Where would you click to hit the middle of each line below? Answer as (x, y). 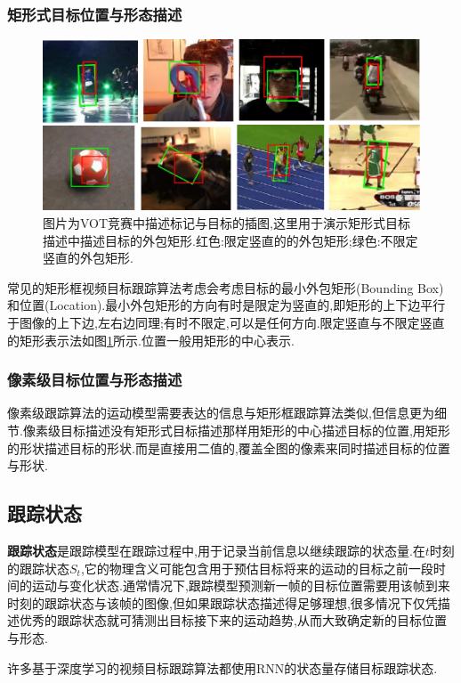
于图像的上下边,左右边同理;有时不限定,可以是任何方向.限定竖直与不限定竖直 (226, 323)
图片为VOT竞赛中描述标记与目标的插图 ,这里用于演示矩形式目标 (227, 223)
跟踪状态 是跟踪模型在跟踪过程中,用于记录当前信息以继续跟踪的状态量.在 (216, 551)
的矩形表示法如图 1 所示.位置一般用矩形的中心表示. (151, 340)
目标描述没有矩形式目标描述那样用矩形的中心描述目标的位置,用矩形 (255, 431)
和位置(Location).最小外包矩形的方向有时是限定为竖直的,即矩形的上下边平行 (226, 305)
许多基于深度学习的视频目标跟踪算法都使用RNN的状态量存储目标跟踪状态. (222, 667)
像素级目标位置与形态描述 (95, 380)
